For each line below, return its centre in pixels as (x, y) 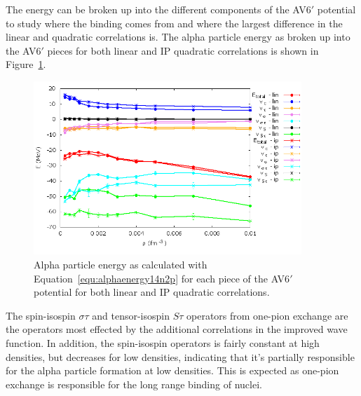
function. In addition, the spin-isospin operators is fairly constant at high (163, 343)
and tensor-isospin (131, 315)
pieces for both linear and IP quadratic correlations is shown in (183, 50)
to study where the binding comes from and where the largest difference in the (174, 23)
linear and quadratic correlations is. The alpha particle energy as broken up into (178, 37)
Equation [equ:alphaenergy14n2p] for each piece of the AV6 (162, 278)
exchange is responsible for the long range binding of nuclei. (134, 384)
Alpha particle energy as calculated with (121, 265)
